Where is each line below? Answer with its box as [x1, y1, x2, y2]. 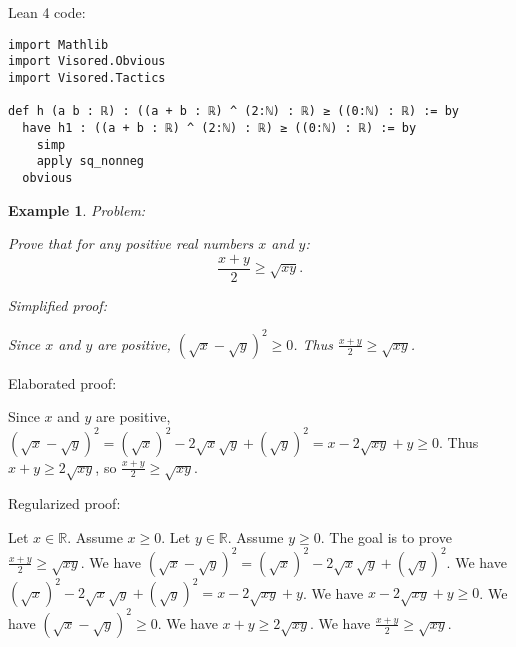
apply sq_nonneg [36, 154, 145, 169]
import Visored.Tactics [8, 70, 166, 85]
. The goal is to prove [320, 526, 452, 547]
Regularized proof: [8, 493, 121, 514]
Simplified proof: [8, 294, 107, 315]
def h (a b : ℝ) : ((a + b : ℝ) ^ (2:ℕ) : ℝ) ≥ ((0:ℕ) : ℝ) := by [8, 104, 460, 119]
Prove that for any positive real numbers [8, 233, 254, 254]
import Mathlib [8, 37, 109, 52]
